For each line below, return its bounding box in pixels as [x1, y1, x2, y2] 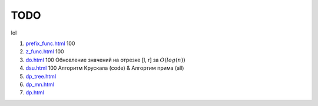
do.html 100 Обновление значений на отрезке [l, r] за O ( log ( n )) [25, 56, 185, 63]
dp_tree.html [25, 73, 57, 80]
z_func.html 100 [25, 48, 64, 55]
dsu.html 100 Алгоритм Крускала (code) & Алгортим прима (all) [25, 64, 184, 71]
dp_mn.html [25, 81, 55, 88]
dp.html [25, 89, 44, 96]
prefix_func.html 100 [25, 40, 75, 47]
